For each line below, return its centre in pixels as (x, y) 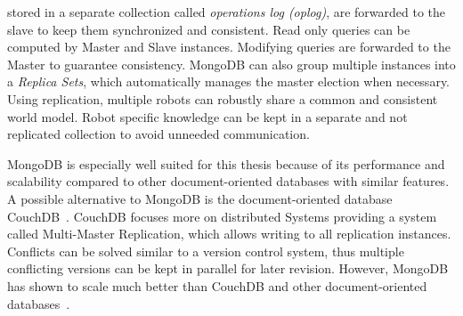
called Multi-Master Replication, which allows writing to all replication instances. (229, 234)
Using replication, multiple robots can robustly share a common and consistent (223, 98)
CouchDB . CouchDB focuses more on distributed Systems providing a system (222, 216)
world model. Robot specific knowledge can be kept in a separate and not (207, 116)
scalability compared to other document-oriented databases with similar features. (228, 181)
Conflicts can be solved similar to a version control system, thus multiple (206, 251)
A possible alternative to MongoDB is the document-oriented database (200, 198)
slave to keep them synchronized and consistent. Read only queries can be (209, 29)
